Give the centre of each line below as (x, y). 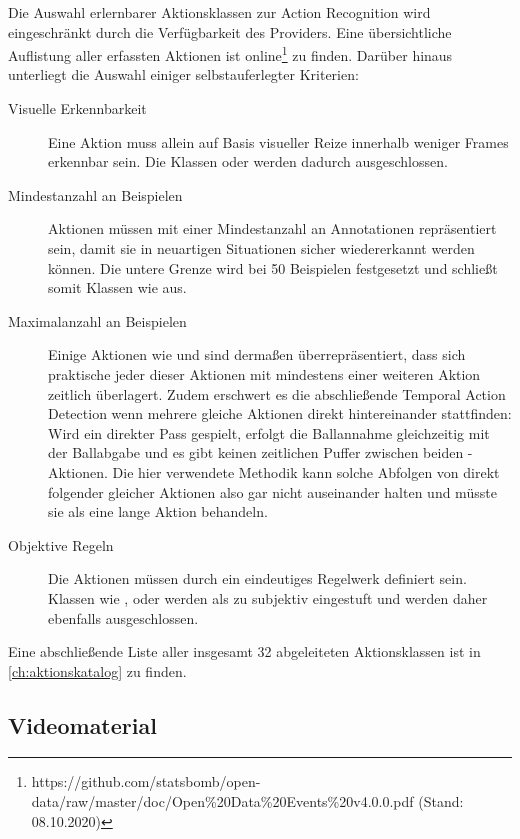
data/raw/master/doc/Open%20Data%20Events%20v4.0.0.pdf (222, 801)
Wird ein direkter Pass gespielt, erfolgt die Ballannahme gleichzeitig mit (269, 432)
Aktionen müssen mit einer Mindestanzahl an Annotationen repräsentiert (272, 228)
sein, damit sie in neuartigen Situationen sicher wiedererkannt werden (261, 248)
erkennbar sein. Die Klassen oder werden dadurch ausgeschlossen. (248, 161)
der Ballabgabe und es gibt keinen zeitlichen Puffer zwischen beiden (256, 452)
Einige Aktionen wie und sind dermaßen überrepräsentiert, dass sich (257, 354)
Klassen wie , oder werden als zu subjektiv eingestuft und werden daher (268, 597)
